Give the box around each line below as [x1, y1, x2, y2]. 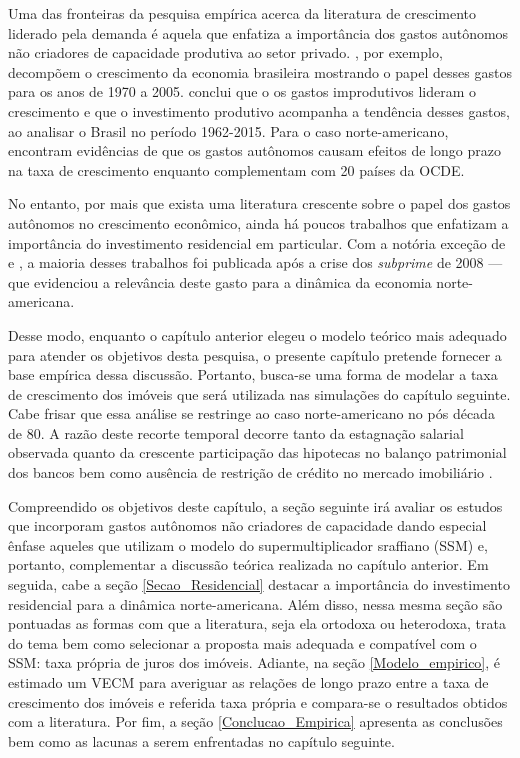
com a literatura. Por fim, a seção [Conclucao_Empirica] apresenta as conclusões [8, 711, 503, 732]
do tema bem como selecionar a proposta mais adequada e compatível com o [8, 632, 477, 653]
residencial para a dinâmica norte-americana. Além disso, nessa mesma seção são [8, 593, 503, 614]
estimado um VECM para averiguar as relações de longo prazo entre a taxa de [8, 672, 489, 692]
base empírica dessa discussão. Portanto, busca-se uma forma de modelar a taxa [8, 364, 498, 385]
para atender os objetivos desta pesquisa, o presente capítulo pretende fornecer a [8, 344, 502, 365]
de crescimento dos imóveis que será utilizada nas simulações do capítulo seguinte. [8, 383, 511, 404]
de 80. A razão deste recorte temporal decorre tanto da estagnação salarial [8, 422, 464, 443]
